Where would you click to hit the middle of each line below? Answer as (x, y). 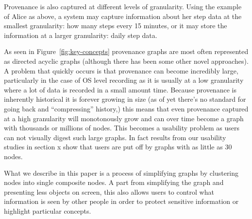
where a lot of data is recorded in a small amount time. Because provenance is (120, 89)
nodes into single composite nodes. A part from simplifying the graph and (114, 182)
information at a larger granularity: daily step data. (81, 35)
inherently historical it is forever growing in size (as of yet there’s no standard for (125, 99)
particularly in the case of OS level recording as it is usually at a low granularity (124, 80)
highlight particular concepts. (48, 210)
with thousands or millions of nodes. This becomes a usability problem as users (122, 128)
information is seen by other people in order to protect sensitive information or (121, 201)
